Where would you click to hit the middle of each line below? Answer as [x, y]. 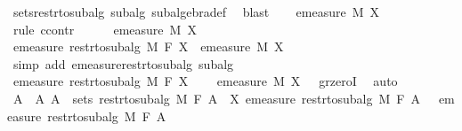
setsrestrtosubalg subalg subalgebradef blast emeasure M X [196, 12]
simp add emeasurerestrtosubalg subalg [123, 63]
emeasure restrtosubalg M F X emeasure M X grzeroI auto [205, 81]
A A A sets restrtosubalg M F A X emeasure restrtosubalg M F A [216, 98]
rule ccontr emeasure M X [105, 29]
